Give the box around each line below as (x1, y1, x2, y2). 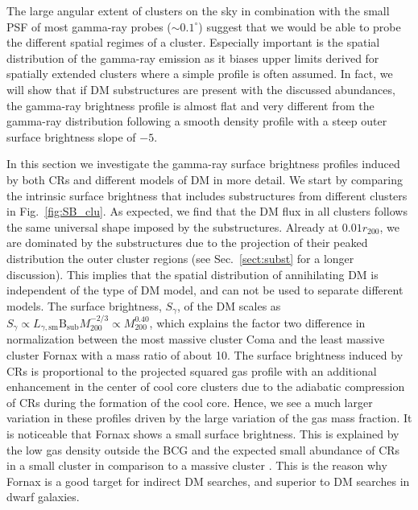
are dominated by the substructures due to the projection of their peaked (6, 234, 368, 251)
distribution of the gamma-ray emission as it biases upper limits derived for (6, 49, 379, 66)
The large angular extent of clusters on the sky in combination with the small (6, 2, 390, 19)
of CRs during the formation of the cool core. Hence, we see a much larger (6, 393, 373, 410)
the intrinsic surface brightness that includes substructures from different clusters (6, 187, 408, 204)
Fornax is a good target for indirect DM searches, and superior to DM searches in (6, 472, 410, 489)
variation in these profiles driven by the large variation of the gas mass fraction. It (6, 409, 412, 426)
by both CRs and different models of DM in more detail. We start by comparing (6, 171, 403, 187)
